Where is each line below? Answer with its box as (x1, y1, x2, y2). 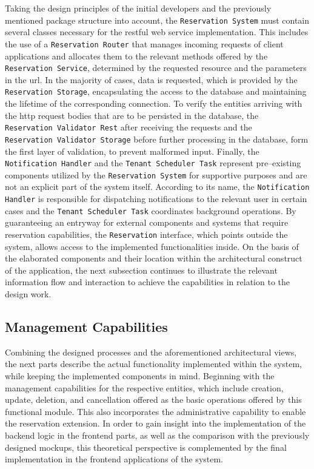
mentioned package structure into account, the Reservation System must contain (5, 13, 310, 26)
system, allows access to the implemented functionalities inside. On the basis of (5, 240, 299, 252)
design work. (5, 288, 52, 300)
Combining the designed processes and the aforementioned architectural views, (5, 345, 297, 358)
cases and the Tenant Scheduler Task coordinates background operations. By (5, 204, 296, 217)
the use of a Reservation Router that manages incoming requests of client (5, 37, 284, 50)
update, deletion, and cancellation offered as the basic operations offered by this (5, 393, 302, 406)
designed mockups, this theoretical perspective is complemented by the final (5, 440, 287, 453)
